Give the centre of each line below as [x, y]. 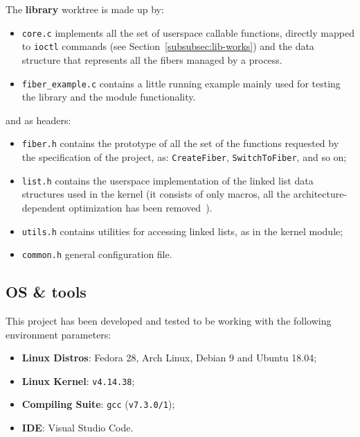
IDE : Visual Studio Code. [78, 428]
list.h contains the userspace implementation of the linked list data [168, 180]
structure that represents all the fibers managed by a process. [152, 59]
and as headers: [38, 120]
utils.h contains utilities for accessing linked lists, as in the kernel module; [182, 231]
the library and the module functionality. [109, 97]
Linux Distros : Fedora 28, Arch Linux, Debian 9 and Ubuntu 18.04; [169, 358]
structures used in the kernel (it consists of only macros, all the [156, 194]
